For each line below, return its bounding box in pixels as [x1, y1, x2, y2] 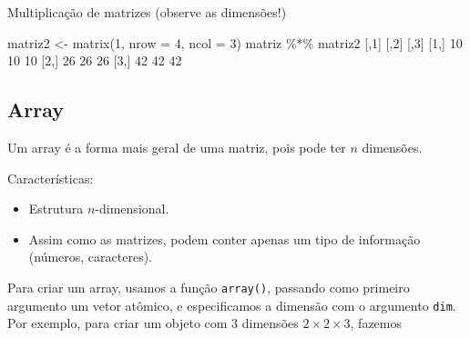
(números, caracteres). [28, 247, 152, 266]
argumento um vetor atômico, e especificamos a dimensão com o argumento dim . [7, 295, 456, 314]
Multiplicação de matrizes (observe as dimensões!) [7, 3, 287, 21]
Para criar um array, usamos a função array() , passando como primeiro [7, 277, 410, 296]
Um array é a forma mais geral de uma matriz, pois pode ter [7, 137, 346, 156]
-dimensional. [95, 199, 169, 218]
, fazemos [350, 313, 402, 333]
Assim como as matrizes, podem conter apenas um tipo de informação [28, 229, 421, 248]
